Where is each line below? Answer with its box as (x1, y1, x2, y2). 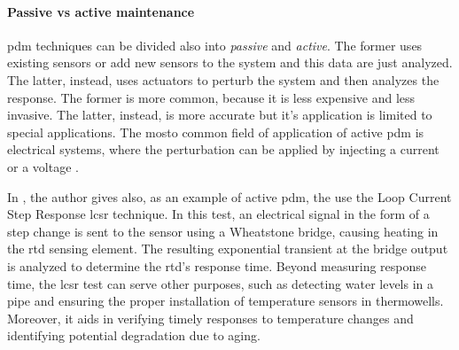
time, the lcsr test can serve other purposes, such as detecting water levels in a (7, 274, 434, 292)
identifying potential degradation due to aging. (7, 326, 261, 345)
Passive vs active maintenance (7, 2, 195, 20)
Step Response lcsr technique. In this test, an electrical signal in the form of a (7, 205, 430, 223)
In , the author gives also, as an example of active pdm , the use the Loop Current (7, 187, 452, 206)
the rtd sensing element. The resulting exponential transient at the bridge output (7, 239, 448, 258)
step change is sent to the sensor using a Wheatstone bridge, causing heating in (7, 222, 439, 240)
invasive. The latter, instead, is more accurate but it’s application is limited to (7, 105, 432, 124)
